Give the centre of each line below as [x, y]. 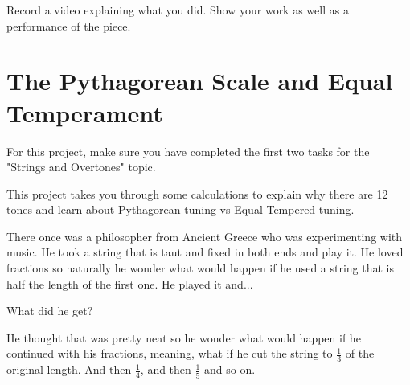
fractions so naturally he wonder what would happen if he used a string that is [201, 268]
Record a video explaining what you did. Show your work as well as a [178, 10]
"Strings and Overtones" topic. [81, 167]
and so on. [230, 369]
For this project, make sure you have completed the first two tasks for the [188, 151]
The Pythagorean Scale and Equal [200, 81]
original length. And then [69, 369]
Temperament [85, 112]
